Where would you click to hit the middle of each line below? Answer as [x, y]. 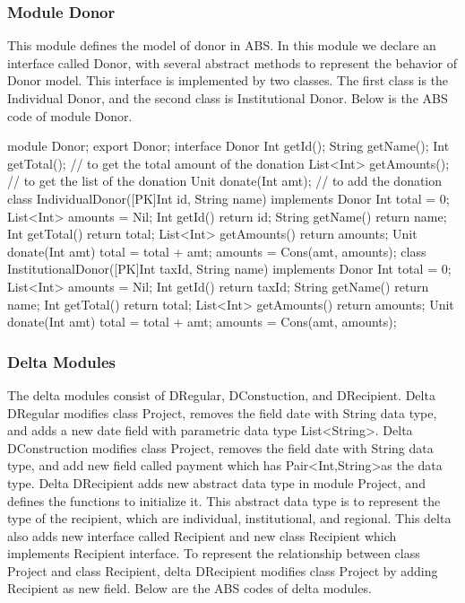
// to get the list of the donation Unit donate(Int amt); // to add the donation [225, 181]
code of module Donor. [70, 115]
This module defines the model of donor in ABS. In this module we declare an [222, 45]
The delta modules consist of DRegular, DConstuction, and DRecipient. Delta [221, 394]
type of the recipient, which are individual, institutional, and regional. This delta [229, 518]
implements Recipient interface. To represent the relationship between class [214, 553]
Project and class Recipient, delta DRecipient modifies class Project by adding [223, 570]
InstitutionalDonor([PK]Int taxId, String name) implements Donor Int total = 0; [229, 269]
